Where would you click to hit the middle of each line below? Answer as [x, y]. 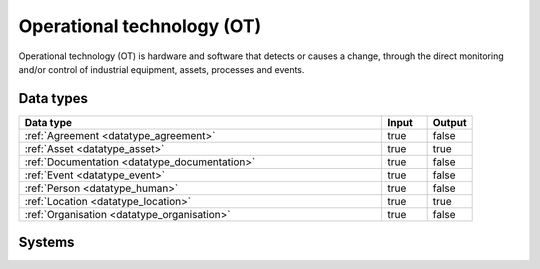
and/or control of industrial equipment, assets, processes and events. [161, 69]
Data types [53, 98]
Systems [46, 242]
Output [449, 122]
